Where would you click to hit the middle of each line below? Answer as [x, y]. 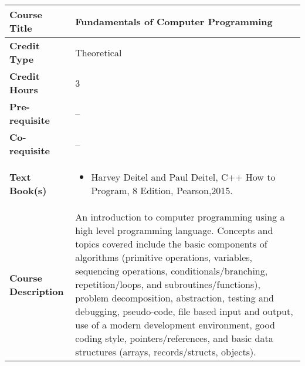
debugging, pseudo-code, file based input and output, [184, 311]
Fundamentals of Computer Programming [174, 21]
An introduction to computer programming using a [180, 217]
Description [37, 291]
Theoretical [99, 52]
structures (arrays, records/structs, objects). [166, 352]
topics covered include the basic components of [171, 244]
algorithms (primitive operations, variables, [164, 257]
